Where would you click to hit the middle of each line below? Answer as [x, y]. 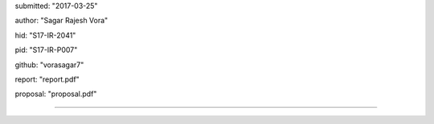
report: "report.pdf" [47, 79]
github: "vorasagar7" [49, 65]
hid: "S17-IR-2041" [45, 35]
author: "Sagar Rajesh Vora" [61, 21]
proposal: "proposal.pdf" [56, 94]
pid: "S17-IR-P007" [46, 50]
